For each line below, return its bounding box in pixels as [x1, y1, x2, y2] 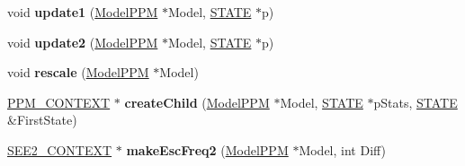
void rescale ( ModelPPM [7, 63, 149, 82]
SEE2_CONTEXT [7, 140, 112, 159]
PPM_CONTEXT [7, 92, 111, 111]
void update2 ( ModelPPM [7, 32, 158, 51]
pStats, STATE [373, 92, 458, 111]
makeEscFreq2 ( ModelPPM [126, 140, 289, 159]
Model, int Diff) [299, 140, 387, 159]
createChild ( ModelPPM [124, 92, 270, 111]
